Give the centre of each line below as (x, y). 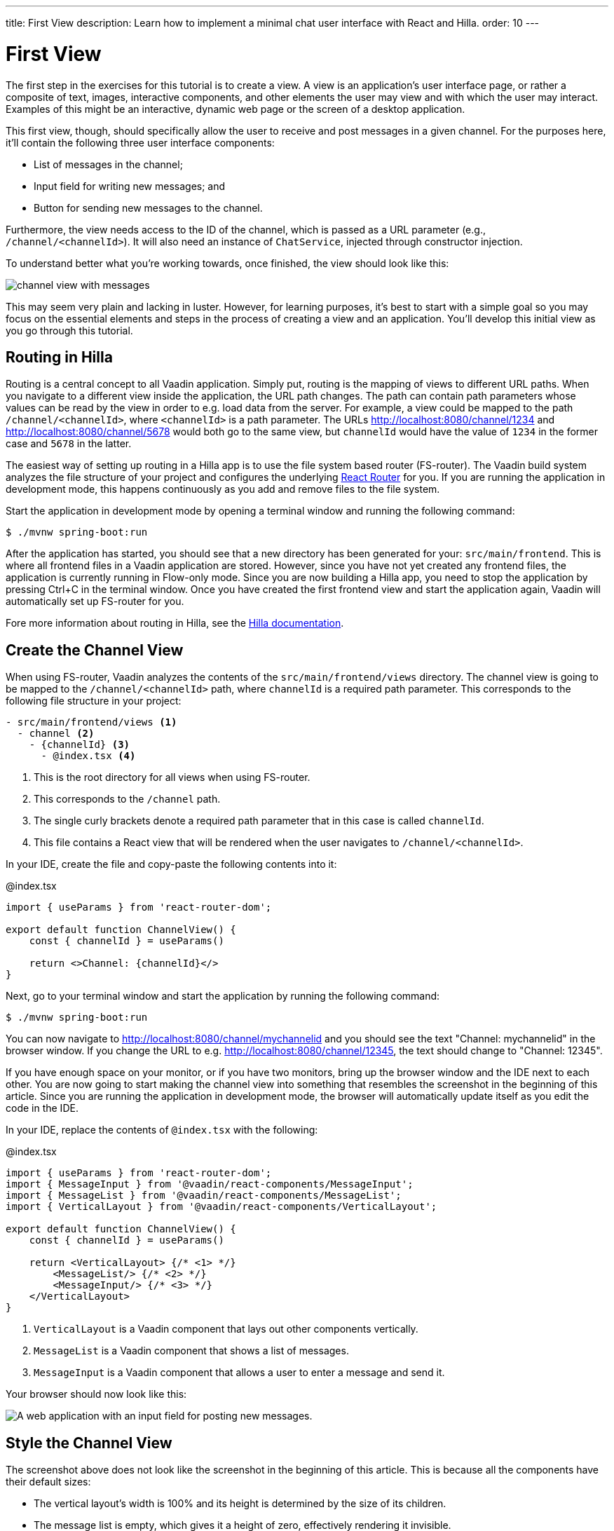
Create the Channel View (95, 650)
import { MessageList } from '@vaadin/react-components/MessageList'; (204, 1196)
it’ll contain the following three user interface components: (140, 142)
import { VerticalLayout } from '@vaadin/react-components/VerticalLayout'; (221, 1207)
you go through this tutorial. (69, 330)
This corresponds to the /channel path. (127, 799)
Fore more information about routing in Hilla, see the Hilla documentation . (175, 623)
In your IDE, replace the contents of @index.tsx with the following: (162, 1130)
